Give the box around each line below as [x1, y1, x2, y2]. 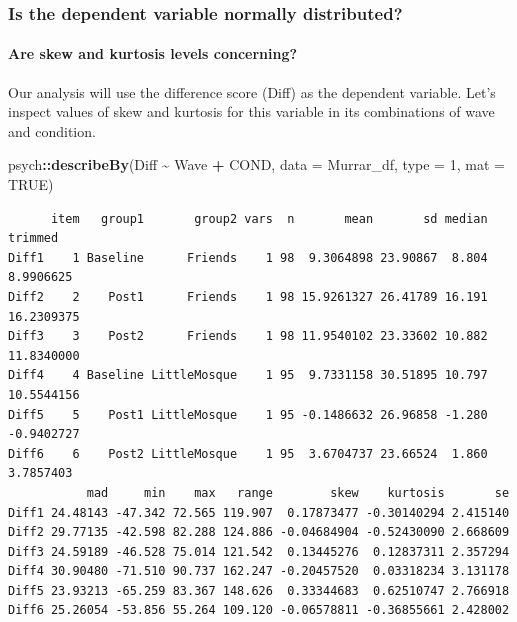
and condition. [8, 120, 96, 141]
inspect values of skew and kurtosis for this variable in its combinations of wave [8, 101, 495, 122]
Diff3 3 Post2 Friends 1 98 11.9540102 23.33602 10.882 [8, 329, 488, 344]
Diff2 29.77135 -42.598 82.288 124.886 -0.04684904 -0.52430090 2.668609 [8, 525, 510, 540]
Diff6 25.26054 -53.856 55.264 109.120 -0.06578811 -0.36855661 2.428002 [8, 603, 510, 618]
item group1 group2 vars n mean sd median [50, 211, 488, 226]
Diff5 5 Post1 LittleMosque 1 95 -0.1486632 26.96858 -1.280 [8, 407, 488, 422]
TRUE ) [8, 174, 54, 195]
